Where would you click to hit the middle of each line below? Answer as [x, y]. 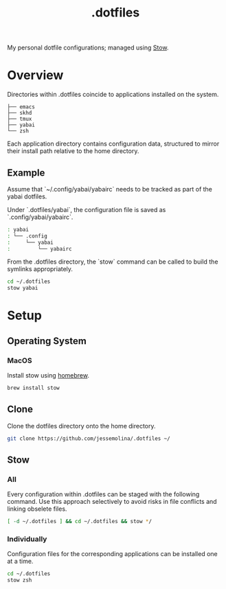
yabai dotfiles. [27, 196]
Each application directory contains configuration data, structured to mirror [113, 144]
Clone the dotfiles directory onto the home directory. [81, 426]
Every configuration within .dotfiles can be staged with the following [103, 494]
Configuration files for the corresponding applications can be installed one [112, 554]
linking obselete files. [37, 509]
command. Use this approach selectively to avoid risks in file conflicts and [112, 502]
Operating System [47, 341]
